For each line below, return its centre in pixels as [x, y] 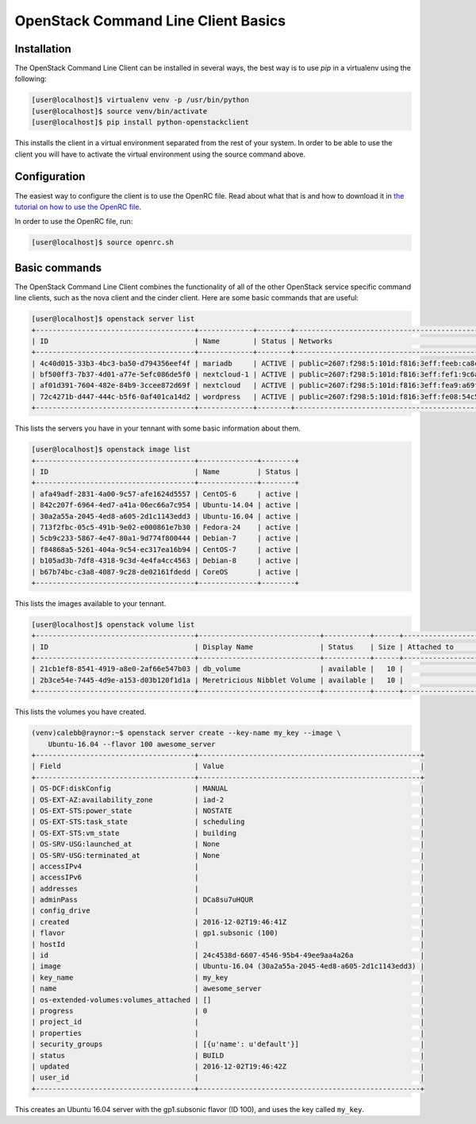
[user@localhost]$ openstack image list [111, 450]
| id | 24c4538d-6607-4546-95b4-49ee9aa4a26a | [228, 956]
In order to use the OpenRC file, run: [74, 222]
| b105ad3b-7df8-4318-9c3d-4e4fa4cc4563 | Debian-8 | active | [165, 561]
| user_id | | [228, 1078]
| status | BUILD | [228, 1055]
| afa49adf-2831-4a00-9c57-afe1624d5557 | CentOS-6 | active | [165, 494]
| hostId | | [228, 944]
